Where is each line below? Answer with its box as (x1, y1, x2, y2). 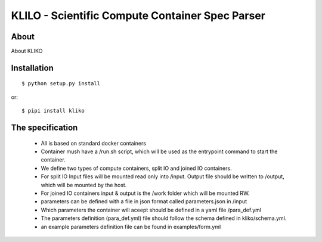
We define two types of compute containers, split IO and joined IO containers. (41, 165, 232, 172)
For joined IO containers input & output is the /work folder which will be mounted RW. (41, 190, 250, 197)
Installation (11, 63, 54, 73)
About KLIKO (11, 48, 43, 55)
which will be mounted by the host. (41, 181, 127, 188)
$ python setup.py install (21, 80, 101, 87)
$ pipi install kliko (21, 107, 85, 114)
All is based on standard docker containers (41, 139, 146, 147)
